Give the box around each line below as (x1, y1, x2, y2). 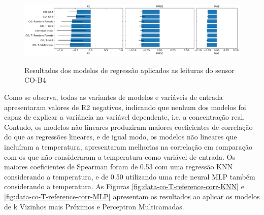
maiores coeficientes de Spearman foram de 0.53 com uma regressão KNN (4, 161, 233, 172)
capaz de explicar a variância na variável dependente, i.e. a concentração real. (4, 112, 245, 122)
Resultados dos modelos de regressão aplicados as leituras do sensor (24, 64, 235, 75)
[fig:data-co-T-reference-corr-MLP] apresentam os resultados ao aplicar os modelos (4, 191, 260, 201)
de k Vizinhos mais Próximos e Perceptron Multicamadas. (4, 201, 184, 211)
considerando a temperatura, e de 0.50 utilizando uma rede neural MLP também (4, 171, 255, 182)
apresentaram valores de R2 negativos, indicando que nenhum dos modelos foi (4, 101, 246, 112)
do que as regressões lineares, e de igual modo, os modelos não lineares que (4, 131, 237, 142)
